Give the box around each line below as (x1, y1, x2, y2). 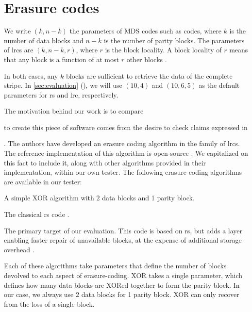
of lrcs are (4, 45, 34, 55)
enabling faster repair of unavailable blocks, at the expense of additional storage (4, 235, 242, 245)
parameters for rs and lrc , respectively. (4, 89, 118, 99)
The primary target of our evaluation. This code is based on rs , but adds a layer (4, 225, 243, 235)
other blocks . (126, 54, 167, 64)
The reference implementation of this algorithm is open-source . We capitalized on (4, 148, 248, 158)
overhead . (4, 244, 34, 254)
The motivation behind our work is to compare (4, 106, 144, 116)
